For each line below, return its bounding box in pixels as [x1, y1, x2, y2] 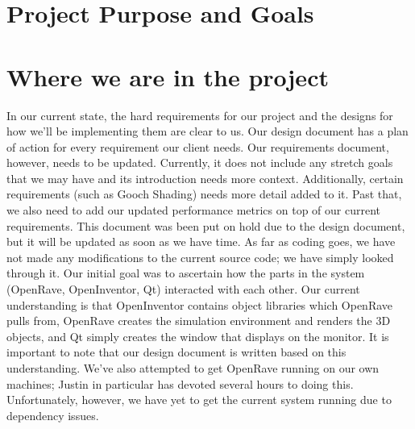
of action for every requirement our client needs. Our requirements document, [6, 138, 389, 155]
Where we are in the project [6, 60, 329, 93]
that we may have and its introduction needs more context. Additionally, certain [6, 169, 404, 186]
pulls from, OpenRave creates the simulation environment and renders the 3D [6, 312, 391, 329]
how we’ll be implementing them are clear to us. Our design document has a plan [6, 123, 409, 140]
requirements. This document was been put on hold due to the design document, [6, 217, 405, 234]
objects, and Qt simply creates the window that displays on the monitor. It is [6, 327, 389, 344]
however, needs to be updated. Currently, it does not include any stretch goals [6, 154, 393, 171]
